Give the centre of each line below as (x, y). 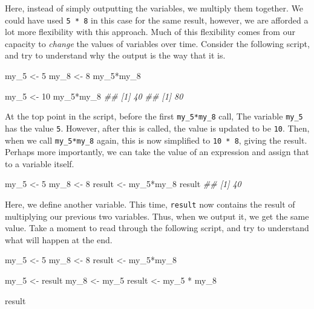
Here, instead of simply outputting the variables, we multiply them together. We (154, 8)
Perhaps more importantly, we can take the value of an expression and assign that (157, 152)
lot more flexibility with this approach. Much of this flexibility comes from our (150, 32)
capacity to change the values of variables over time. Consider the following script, (157, 43)
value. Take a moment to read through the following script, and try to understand (157, 228)
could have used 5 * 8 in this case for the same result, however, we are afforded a (157, 20)
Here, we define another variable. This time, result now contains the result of (150, 204)
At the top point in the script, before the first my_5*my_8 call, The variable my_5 (154, 116)
